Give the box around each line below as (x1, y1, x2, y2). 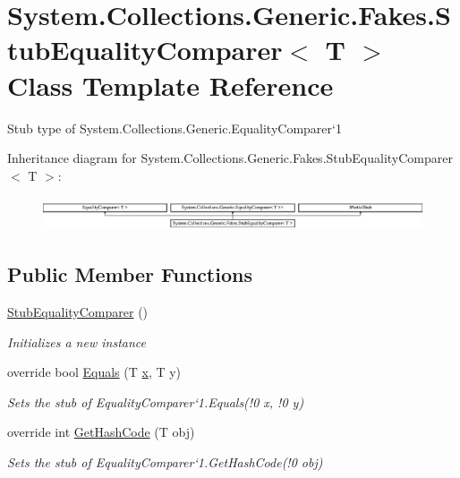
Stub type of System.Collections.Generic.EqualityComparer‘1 (7, 118, 342, 137)
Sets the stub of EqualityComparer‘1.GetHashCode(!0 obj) (7, 452, 323, 471)
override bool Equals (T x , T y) (7, 363, 182, 381)
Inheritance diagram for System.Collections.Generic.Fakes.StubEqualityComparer (7, 149, 454, 167)
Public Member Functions (7, 260, 252, 288)
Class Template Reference (7, 66, 334, 103)
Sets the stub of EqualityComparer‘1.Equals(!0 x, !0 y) (7, 392, 304, 411)
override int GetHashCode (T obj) (7, 423, 195, 441)
